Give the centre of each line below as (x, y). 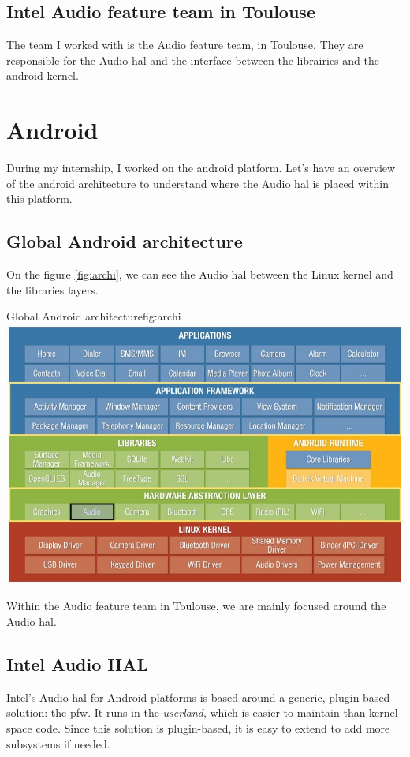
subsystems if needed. (58, 743)
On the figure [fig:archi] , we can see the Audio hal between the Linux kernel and (200, 274)
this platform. (39, 199)
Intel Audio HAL (78, 663)
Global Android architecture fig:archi (94, 316)
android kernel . (43, 75)
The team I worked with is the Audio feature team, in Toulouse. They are (185, 45)
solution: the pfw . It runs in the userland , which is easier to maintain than (186, 712)
